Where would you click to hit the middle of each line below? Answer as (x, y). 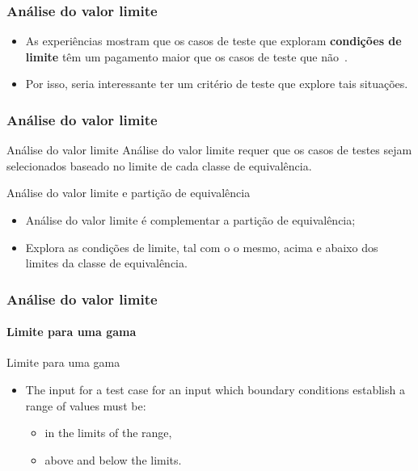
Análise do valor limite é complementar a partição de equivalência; (190, 220)
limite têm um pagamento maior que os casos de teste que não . (186, 56)
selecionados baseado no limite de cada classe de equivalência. (159, 165)
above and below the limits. (113, 459)
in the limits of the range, (108, 433)
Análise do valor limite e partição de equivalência (129, 193)
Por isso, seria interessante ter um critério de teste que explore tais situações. (217, 84)
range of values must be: (86, 405)
